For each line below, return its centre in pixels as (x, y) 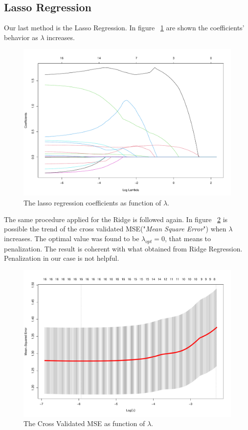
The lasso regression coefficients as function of (92, 203)
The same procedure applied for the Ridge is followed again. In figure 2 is (116, 219)
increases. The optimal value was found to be (72, 238)
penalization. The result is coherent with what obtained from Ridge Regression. (123, 248)
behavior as (21, 37)
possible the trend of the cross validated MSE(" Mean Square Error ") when (115, 229)
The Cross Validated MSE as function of (84, 423)
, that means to (188, 238)
